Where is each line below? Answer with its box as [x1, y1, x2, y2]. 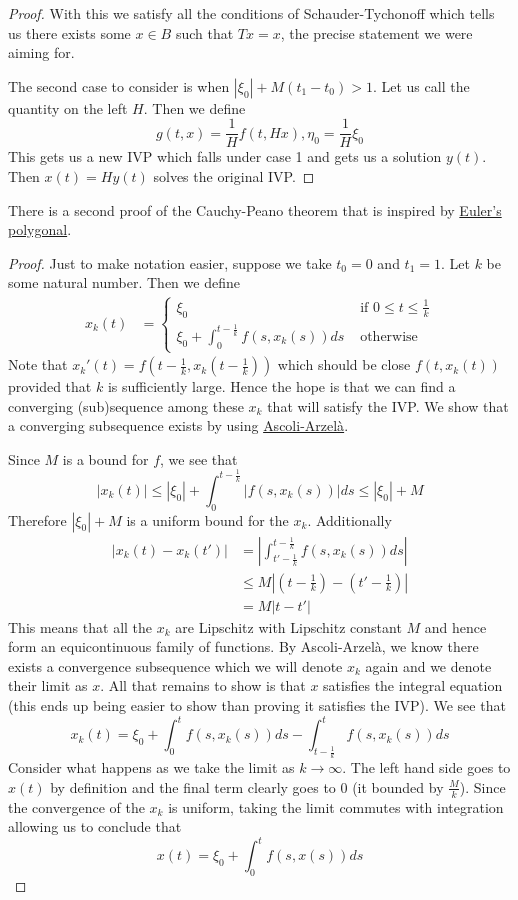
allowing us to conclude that [8, 816, 182, 837]
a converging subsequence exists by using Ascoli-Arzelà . [8, 415, 349, 436]
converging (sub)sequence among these [8, 395, 244, 416]
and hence [424, 616, 487, 637]
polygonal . [8, 219, 72, 240]
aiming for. [8, 42, 75, 63]
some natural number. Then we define [8, 272, 240, 293]
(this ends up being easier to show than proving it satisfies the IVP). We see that [8, 695, 506, 716]
